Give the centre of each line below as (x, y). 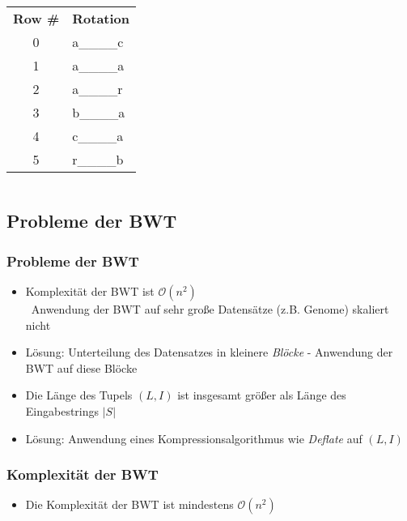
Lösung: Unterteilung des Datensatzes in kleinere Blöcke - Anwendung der (209, 352)
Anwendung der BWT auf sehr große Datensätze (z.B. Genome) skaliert (210, 309)
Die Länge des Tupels (79, 395)
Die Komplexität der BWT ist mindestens (129, 504)
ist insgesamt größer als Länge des (262, 395)
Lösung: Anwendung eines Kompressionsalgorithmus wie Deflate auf (194, 438)
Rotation (101, 18)
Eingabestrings (62, 410)
